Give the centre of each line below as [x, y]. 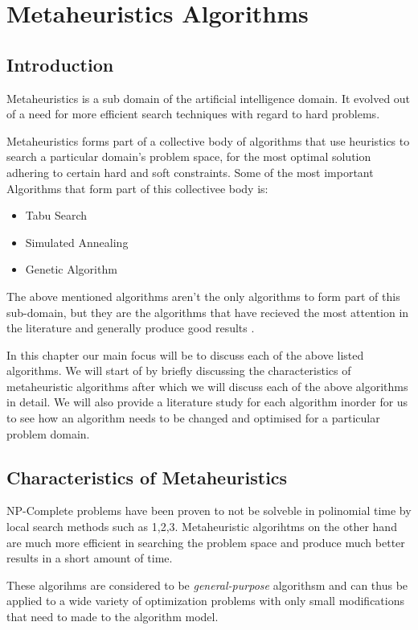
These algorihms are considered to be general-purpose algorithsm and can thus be [207, 585]
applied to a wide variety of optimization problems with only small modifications [205, 601]
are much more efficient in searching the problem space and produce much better [206, 542]
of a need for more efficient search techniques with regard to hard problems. [193, 114]
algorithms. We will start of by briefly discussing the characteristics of [179, 371]
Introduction [60, 64]
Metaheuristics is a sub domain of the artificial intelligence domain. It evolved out [209, 98]
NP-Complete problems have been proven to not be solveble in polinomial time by [209, 511]
